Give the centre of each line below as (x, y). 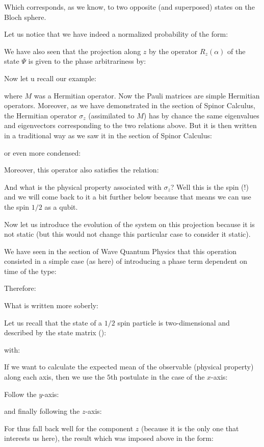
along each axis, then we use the (55, 377)
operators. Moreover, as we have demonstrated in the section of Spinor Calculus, (130, 105)
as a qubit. (61, 206)
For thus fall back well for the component (69, 428)
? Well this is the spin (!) (209, 187)
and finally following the (42, 411)
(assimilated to (111, 115)
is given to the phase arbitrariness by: (87, 61)
